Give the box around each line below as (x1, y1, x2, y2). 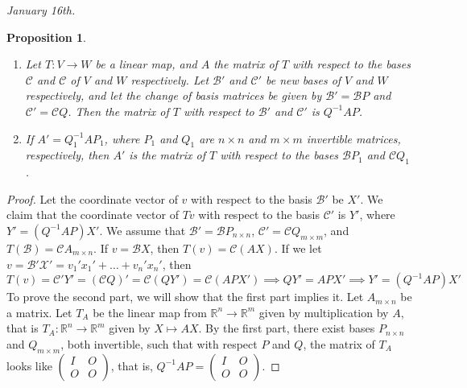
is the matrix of (129, 147, 206, 163)
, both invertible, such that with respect (60, 335, 258, 352)
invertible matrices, (306, 130, 401, 147)
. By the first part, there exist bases (198, 320, 375, 336)
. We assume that (99, 221, 186, 238)
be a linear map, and (95, 56, 197, 72)
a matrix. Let (6, 303, 72, 320)
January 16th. (6, 2, 76, 18)
